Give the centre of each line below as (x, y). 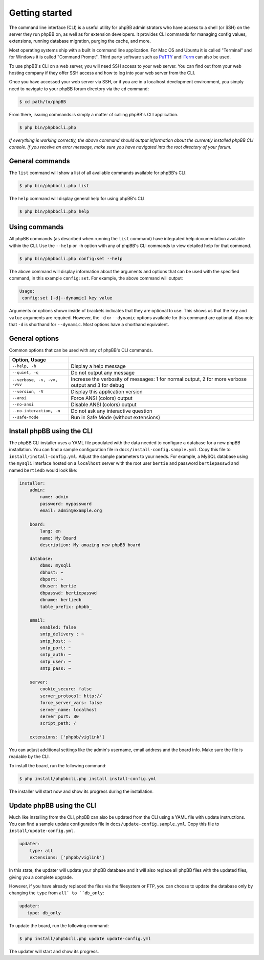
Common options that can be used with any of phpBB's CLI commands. (81, 350)
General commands (40, 161)
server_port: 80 (59, 716)
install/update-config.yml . (42, 831)
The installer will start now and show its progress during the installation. (81, 791)
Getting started (41, 13)
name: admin (54, 497)
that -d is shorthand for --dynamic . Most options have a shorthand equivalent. (89, 325)
